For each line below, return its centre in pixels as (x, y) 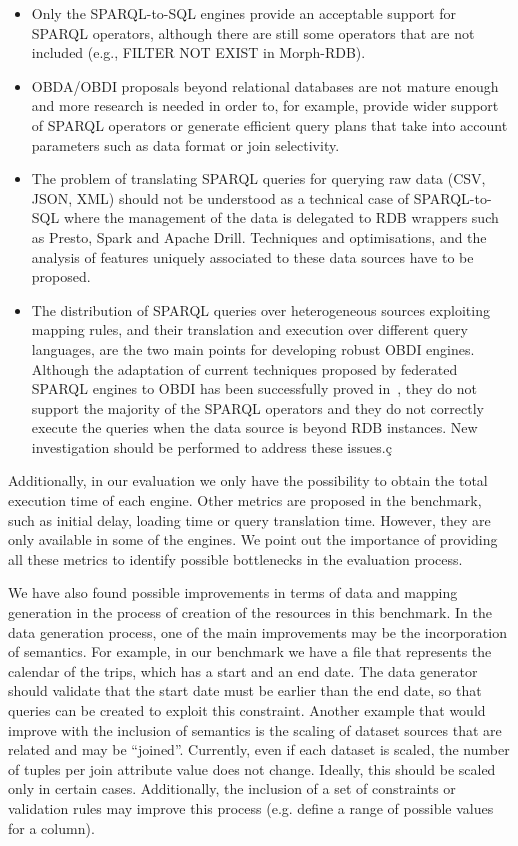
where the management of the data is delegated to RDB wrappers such (281, 217)
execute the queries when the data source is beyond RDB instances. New (254, 427)
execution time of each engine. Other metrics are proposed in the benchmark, (245, 500)
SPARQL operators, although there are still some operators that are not (253, 32)
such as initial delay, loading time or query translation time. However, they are (249, 519)
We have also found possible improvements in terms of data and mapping (233, 592)
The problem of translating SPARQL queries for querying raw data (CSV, (258, 178)
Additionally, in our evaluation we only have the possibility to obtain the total (248, 480)
